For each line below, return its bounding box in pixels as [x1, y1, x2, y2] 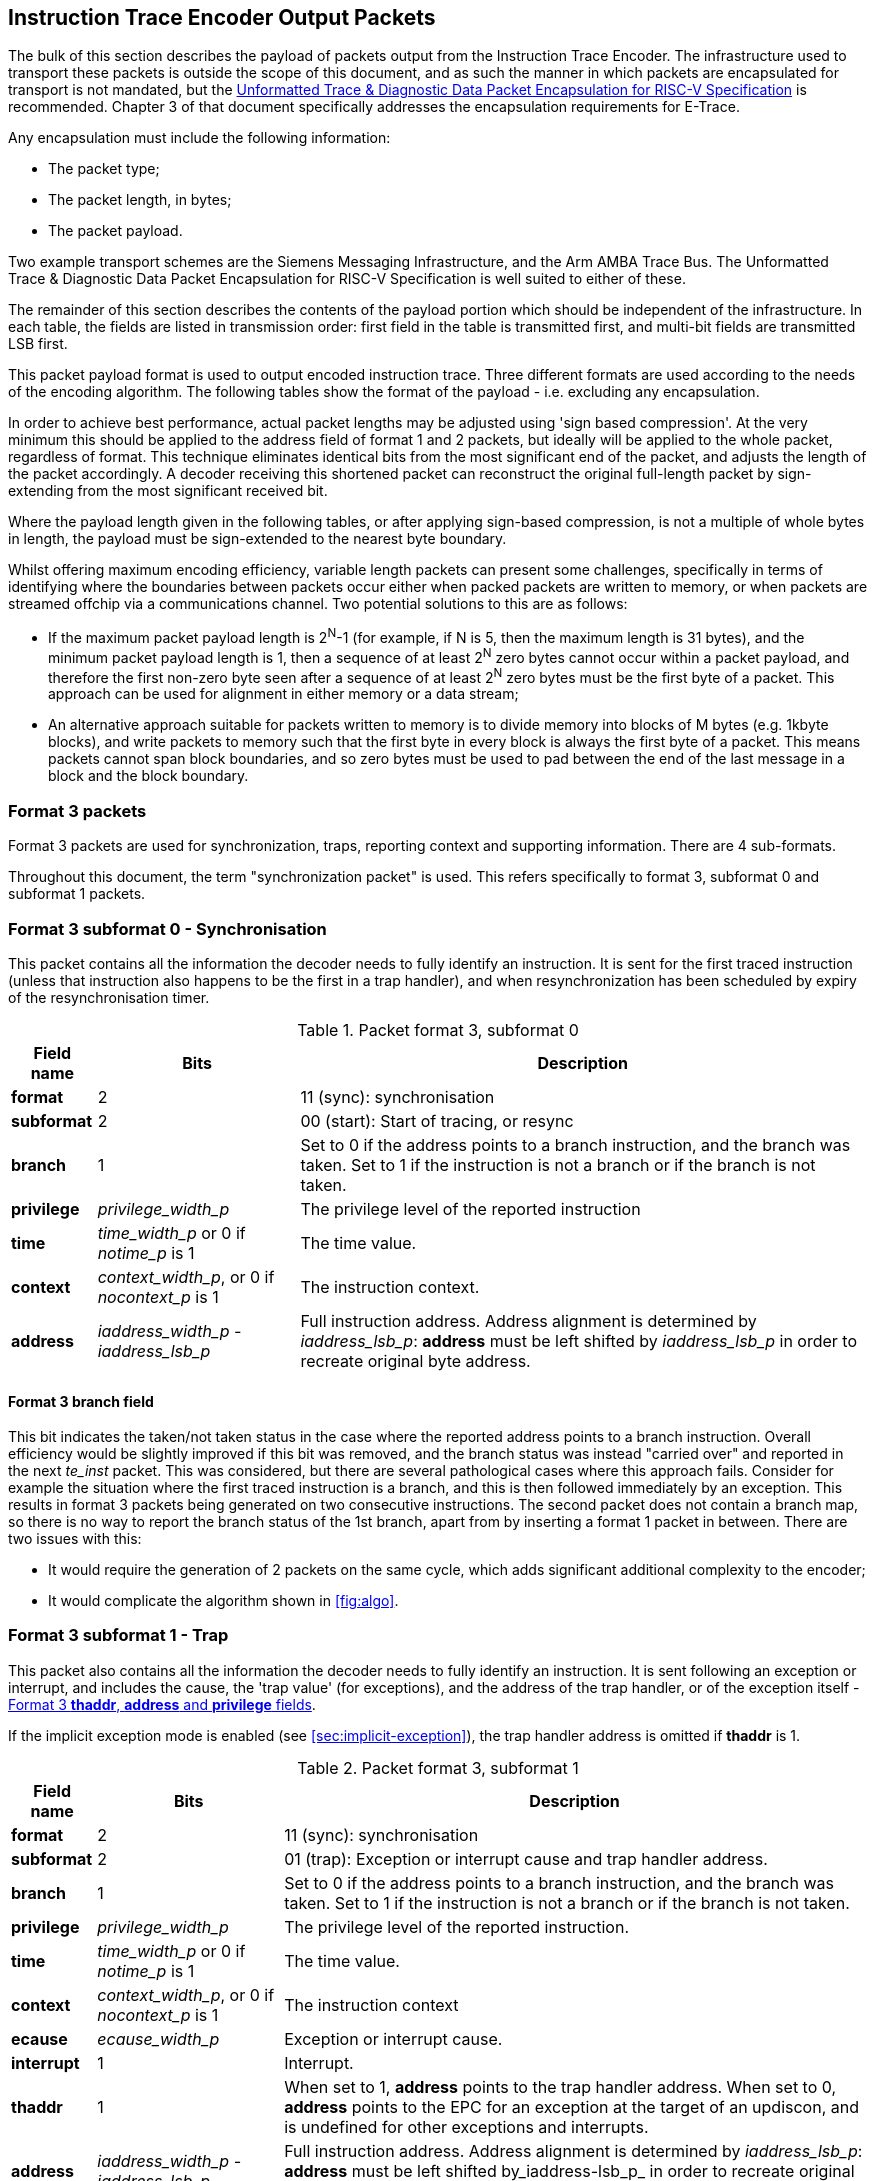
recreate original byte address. [300, 1350, 531, 1371]
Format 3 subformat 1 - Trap [8, 1625, 229, 1646]
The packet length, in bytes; [48, 191, 232, 209]
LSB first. [8, 335, 68, 353]
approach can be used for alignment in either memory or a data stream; [48, 685, 519, 703]
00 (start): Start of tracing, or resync [300, 1110, 574, 1131]
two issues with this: [8, 1530, 142, 1548]
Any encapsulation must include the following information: [8, 129, 391, 147]
